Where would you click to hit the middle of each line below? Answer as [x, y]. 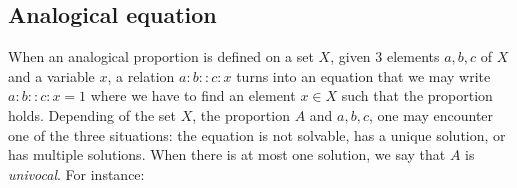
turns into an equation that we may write [363, 75]
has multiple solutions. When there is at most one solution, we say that [227, 154]
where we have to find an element [193, 95]
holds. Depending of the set [92, 114]
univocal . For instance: [76, 173]
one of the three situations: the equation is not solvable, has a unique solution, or [257, 134]
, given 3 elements [385, 56]
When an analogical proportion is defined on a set [161, 56]
